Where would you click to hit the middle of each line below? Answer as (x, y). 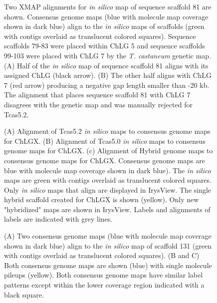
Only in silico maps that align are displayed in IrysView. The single (108, 189)
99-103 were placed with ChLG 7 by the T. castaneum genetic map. (108, 55)
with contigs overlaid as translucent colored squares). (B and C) (102, 255)
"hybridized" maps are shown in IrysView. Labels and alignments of (107, 209)
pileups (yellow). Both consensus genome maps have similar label (104, 275)
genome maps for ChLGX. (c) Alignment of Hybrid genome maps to (108, 151)
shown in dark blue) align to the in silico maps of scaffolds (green (104, 26)
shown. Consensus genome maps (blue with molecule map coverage (106, 16)
